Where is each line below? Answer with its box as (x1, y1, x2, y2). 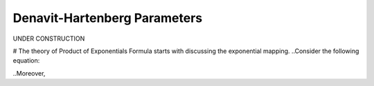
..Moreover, (12, 69, 46, 77)
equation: (12, 56, 40, 65)
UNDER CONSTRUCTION (12, 34, 85, 43)
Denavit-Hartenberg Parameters (12, 10, 203, 25)
